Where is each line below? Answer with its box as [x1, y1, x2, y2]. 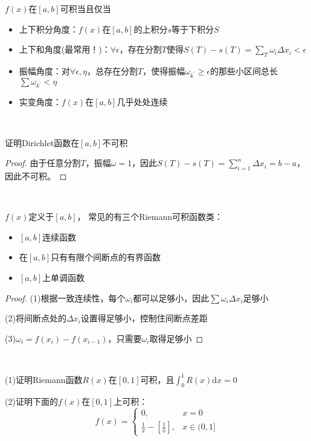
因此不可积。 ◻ [5, 170, 67, 182]
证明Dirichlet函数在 [5, 136, 80, 149]
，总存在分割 [87, 64, 138, 77]
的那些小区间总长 [210, 64, 278, 77]
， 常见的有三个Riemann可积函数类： [77, 210, 223, 223]
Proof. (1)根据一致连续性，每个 [5, 291, 126, 304]
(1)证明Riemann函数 [5, 373, 83, 385]
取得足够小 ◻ [149, 332, 204, 344]
